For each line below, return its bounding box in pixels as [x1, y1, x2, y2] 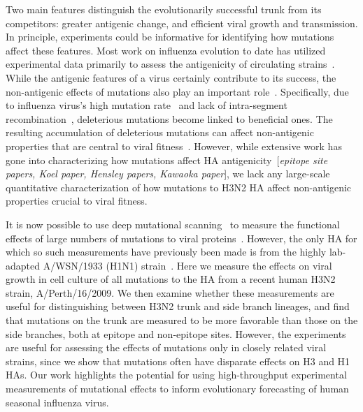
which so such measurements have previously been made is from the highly [6, 244, 327, 259]
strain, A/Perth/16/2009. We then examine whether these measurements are [6, 285, 334, 300]
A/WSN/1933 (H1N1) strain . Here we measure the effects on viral [43, 258, 332, 272]
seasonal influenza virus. [6, 395, 109, 409]
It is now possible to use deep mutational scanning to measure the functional [6, 216, 340, 231]
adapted [6, 258, 41, 272]
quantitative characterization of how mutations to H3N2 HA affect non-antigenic [6, 179, 352, 194]
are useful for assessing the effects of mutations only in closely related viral [6, 340, 327, 355]
